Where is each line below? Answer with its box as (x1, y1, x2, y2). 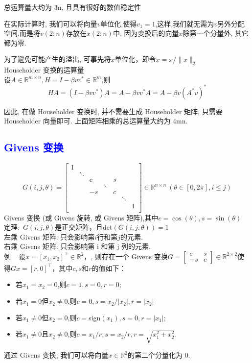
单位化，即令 (115, 54, 156, 64)
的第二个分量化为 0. (128, 350, 190, 360)
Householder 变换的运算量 (4, 65, 84, 75)
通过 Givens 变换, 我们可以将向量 (4, 350, 109, 360)
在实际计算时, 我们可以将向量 (4, 18, 97, 28)
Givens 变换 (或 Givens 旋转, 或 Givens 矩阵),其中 (4, 212, 159, 222)
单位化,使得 (100, 18, 137, 28)
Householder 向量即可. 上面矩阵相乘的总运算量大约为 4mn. (4, 116, 188, 126)
